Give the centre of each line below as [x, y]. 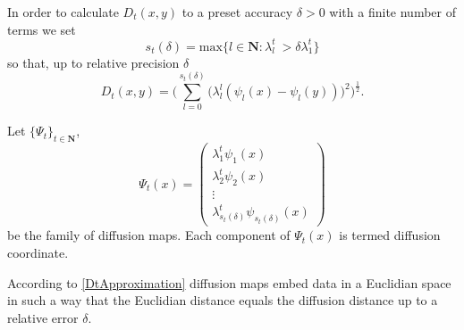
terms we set [42, 29]
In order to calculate [63, 12]
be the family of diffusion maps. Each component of [149, 235]
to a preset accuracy [237, 12]
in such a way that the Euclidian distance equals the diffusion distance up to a [223, 300]
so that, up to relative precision [93, 62]
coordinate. [38, 252]
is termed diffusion [390, 235]
